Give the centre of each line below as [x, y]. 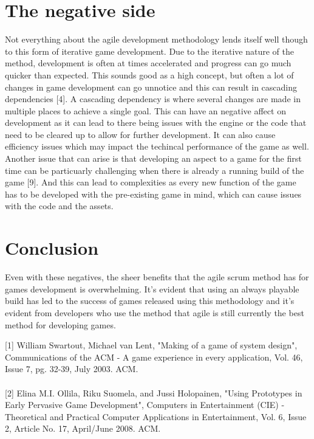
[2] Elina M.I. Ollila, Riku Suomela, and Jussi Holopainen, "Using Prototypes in [154, 392]
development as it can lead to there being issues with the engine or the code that [156, 123]
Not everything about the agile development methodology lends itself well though [156, 39]
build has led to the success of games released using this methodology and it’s [150, 301]
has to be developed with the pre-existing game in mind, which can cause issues [153, 194]
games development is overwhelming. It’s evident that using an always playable [152, 289]
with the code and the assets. [59, 206]
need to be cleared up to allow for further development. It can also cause [140, 134]
